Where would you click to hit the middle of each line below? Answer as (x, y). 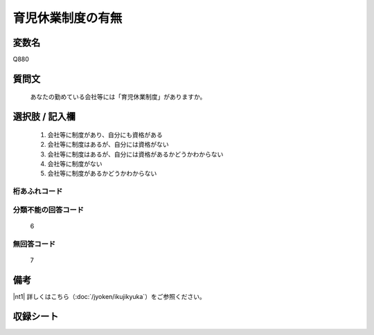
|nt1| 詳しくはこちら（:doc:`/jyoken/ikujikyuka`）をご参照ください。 (109, 296)
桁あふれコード (38, 192)
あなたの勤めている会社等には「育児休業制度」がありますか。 (118, 97)
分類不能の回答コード (48, 210)
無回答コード (34, 244)
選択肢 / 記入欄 (44, 117)
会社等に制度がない (75, 164)
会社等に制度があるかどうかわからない (102, 174)
